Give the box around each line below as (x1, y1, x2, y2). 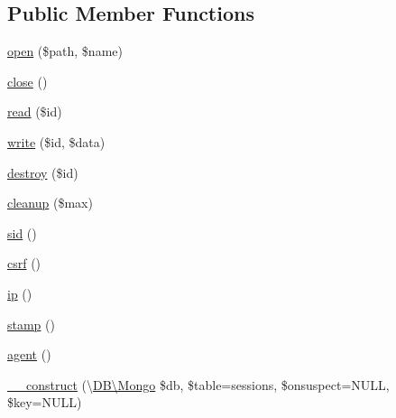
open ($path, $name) (7, 42, 123, 60)
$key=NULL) (7, 393, 82, 412)
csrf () (7, 254, 41, 273)
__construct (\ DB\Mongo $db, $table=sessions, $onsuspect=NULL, (7, 375, 390, 394)
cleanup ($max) (7, 193, 93, 212)
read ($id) (7, 102, 62, 121)
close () (7, 71, 48, 90)
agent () (7, 345, 51, 364)
